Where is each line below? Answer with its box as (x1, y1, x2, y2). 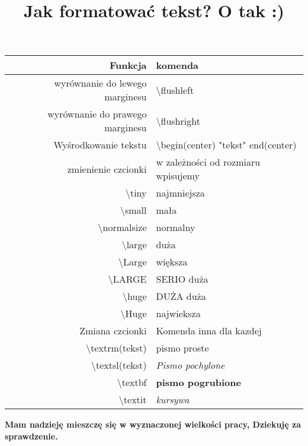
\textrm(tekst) (86, 341, 147, 355)
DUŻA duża (156, 289, 206, 303)
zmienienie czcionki (67, 162, 147, 176)
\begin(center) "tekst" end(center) (156, 138, 297, 152)
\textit (118, 393, 147, 407)
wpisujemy (156, 169, 200, 183)
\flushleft (156, 83, 194, 97)
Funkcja (110, 58, 147, 72)
